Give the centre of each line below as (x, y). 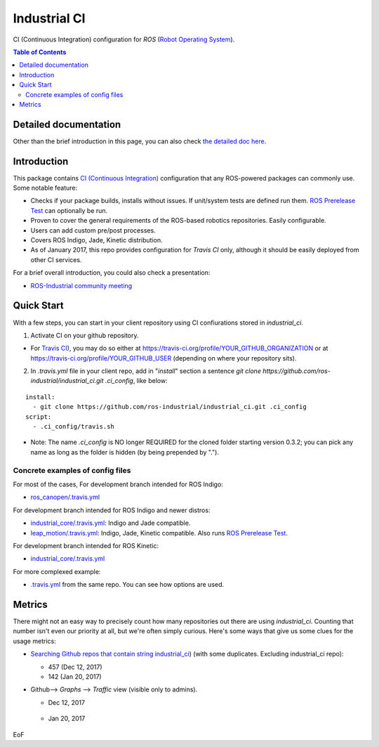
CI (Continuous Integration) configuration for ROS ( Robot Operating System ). (124, 39)
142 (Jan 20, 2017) (75, 676)
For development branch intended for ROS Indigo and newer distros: (112, 510)
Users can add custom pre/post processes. (93, 230)
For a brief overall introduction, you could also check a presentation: (112, 273)
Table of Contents (40, 52)
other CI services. (56, 259)
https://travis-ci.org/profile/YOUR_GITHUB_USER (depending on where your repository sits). (164, 358)
